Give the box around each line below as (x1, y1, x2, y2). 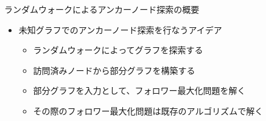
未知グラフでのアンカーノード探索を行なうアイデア (18, 23, 222, 36)
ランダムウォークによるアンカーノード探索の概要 (4, 3, 200, 15)
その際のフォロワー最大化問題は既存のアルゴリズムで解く (33, 104, 264, 117)
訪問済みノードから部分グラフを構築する (33, 64, 195, 76)
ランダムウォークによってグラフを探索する (33, 44, 203, 56)
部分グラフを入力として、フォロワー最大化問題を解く (33, 84, 246, 97)
